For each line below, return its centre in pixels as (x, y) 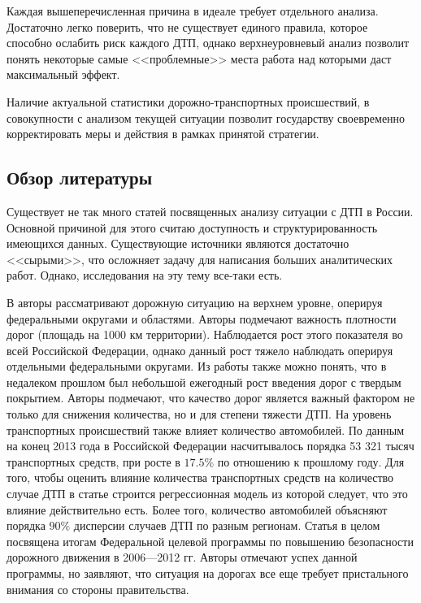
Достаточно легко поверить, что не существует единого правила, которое (187, 26)
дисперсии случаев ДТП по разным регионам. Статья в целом (227, 525)
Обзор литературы (80, 178)
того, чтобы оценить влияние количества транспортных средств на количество (200, 477)
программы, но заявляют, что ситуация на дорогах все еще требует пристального (208, 573)
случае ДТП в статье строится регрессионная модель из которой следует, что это (207, 494)
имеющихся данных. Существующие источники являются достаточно (178, 243)
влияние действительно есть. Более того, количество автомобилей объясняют (197, 509)
